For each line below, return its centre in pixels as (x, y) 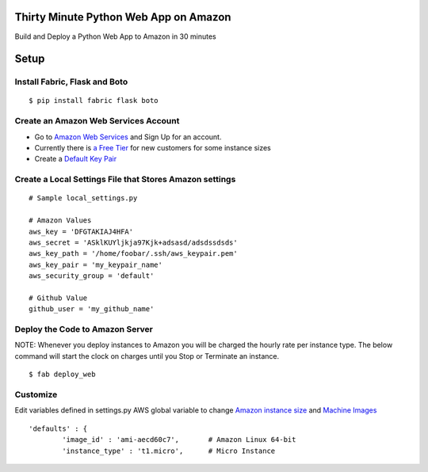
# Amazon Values (60, 221)
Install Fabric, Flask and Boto (71, 82)
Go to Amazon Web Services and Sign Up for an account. (128, 137)
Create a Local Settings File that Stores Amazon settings (125, 180)
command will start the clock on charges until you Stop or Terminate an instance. (147, 356)
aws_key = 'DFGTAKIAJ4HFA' (81, 231)
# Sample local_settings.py (83, 198)
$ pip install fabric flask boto (94, 101)
